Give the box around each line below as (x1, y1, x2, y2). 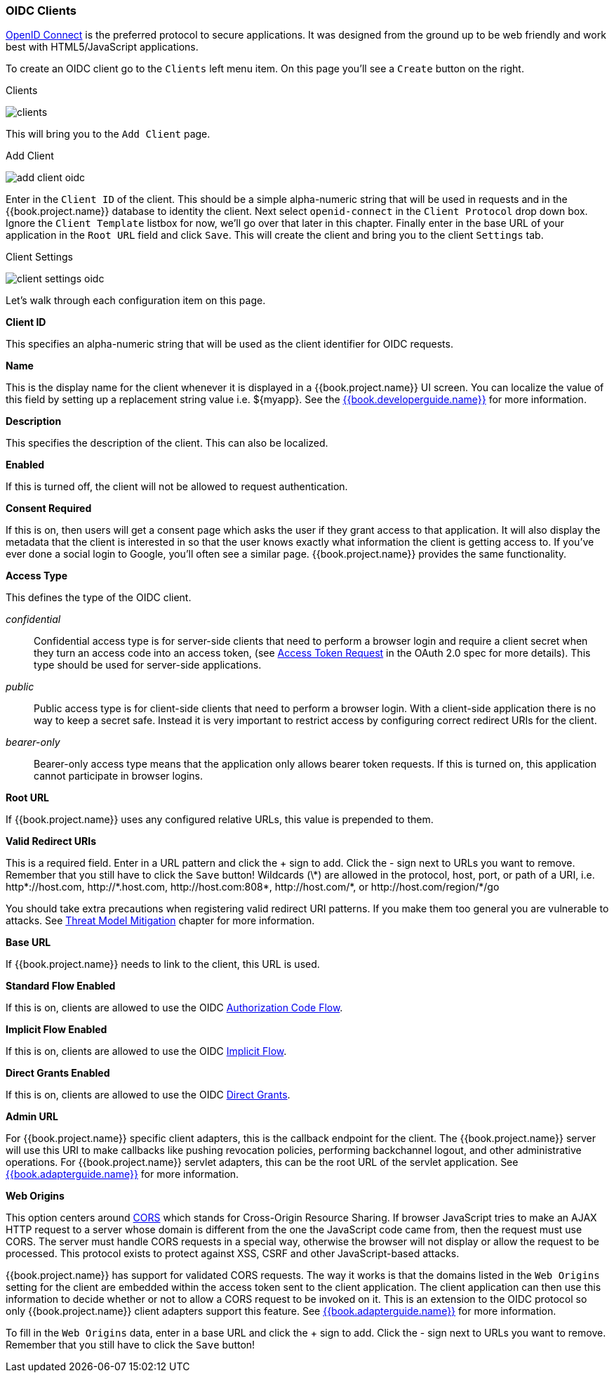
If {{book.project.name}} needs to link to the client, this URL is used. (6, 958, 320, 971)
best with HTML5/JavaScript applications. (6, 41, 199, 53)
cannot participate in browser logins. (34, 770, 203, 782)
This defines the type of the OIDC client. (6, 591, 192, 604)
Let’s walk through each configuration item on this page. (6, 294, 266, 307)
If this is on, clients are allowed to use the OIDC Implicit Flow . (6, 1045, 287, 1058)
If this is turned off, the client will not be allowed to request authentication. (6, 480, 348, 493)
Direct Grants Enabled (6, 1067, 110, 1080)
